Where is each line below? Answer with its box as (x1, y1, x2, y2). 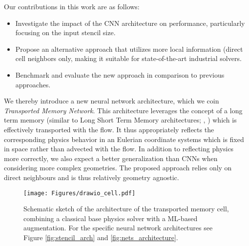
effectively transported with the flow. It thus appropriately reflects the (4, 124, 214, 134)
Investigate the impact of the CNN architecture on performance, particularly (15, 18, 245, 28)
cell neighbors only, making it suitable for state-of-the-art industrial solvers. (15, 53, 242, 63)
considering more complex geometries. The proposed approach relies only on (4, 163, 232, 173)
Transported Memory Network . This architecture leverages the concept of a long (4, 105, 243, 115)
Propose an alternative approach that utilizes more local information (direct (15, 43, 243, 54)
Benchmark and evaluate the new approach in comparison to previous (15, 69, 225, 80)
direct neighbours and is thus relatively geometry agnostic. (4, 172, 179, 182)
